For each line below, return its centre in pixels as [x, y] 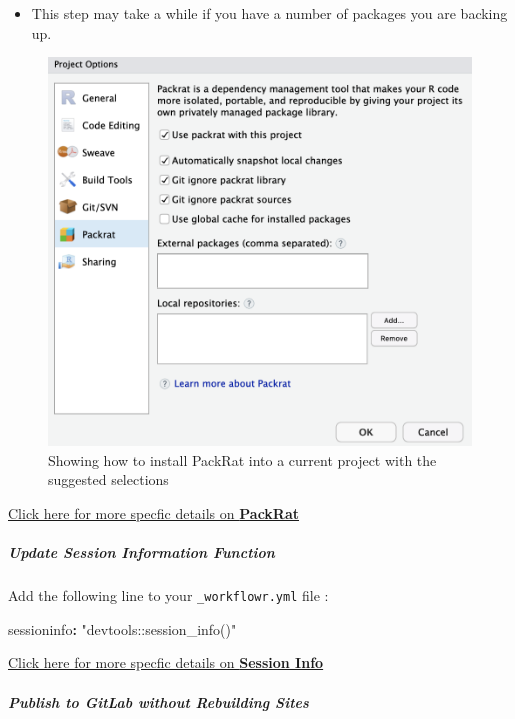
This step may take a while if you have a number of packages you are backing [269, 13]
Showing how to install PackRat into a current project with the [242, 459]
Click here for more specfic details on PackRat [154, 513]
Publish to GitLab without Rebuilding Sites [158, 701]
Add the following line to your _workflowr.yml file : [168, 595]
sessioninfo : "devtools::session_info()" [122, 628]
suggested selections [108, 479]
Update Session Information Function [141, 552]
